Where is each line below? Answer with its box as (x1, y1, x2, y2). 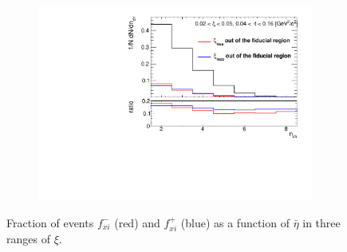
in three (302, 214, 341, 230)
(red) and (114, 214, 160, 230)
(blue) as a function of (180, 214, 290, 230)
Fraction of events (6, 214, 94, 230)
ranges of (6, 230, 50, 247)
